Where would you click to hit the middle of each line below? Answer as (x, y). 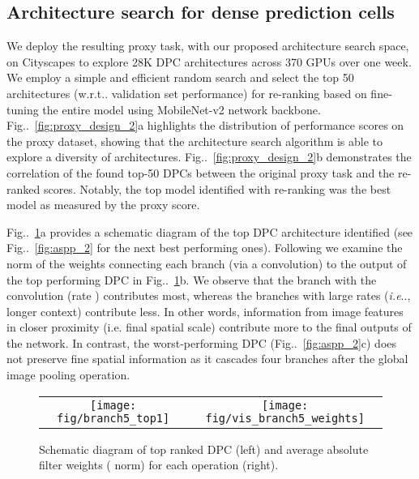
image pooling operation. (68, 375)
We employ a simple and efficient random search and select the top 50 (180, 77)
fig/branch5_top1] (113, 418)
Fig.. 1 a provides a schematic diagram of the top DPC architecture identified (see (210, 231)
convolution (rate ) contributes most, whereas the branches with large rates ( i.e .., (209, 295)
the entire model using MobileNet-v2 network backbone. (182, 109)
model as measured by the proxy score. (103, 205)
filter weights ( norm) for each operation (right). (159, 465)
